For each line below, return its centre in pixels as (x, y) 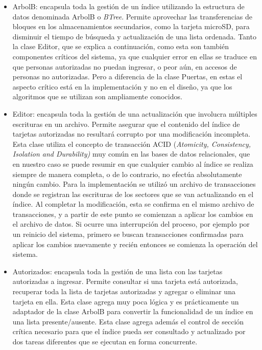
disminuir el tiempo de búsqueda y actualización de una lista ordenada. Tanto (134, 36)
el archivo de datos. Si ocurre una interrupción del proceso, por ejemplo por (131, 224)
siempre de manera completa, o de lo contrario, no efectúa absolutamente (127, 174)
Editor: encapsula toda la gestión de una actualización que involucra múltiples (135, 113)
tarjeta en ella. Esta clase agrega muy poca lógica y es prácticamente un (126, 301)
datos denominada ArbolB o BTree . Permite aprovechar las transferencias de (132, 16)
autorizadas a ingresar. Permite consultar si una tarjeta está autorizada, (125, 281)
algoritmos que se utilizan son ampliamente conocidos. (97, 96)
